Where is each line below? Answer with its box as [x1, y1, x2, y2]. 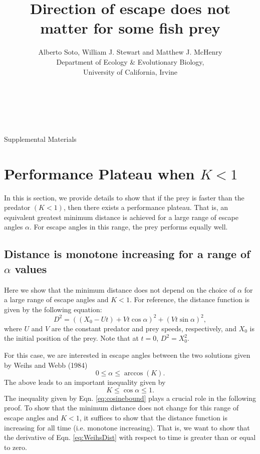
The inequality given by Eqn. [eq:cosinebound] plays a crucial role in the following [4, 392, 256, 403]
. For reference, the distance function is [129, 294, 250, 305]
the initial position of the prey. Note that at [4, 333, 139, 343]
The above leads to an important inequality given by [4, 377, 166, 387]
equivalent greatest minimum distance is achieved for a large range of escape [4, 211, 238, 222]
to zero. [4, 441, 27, 452]
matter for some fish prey [40, 18, 220, 38]
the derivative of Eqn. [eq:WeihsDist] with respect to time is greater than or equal [4, 432, 256, 442]
